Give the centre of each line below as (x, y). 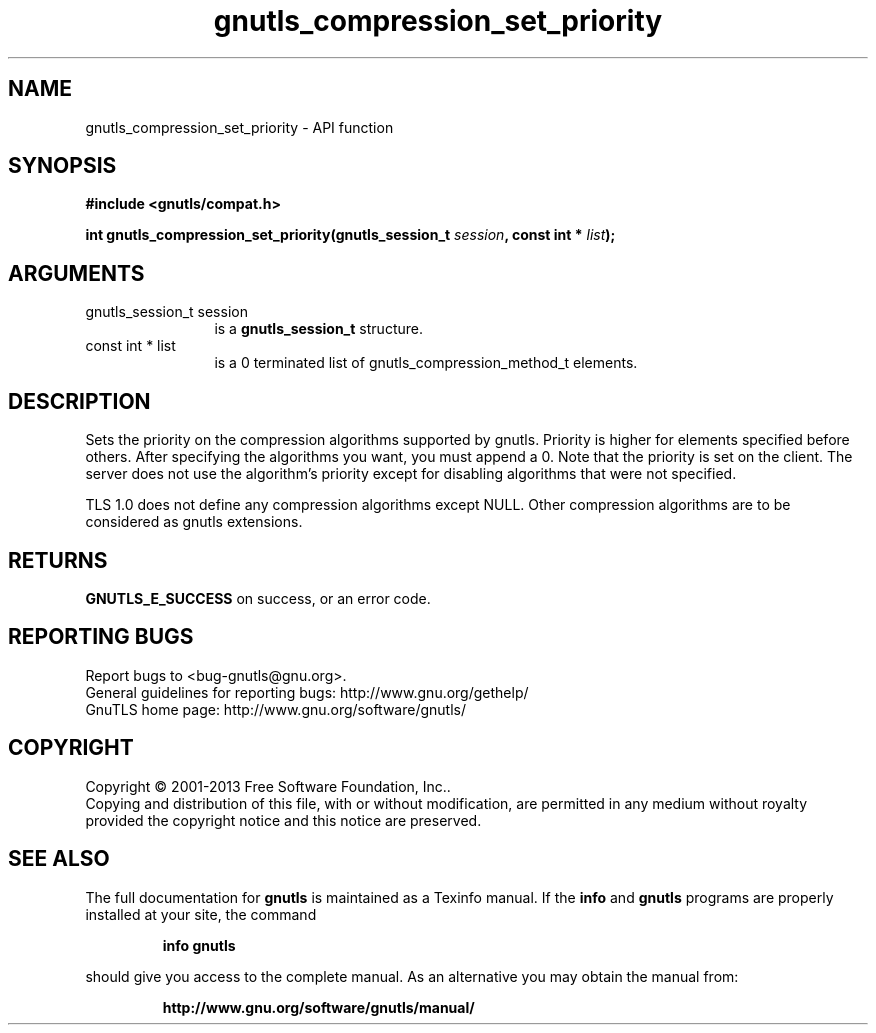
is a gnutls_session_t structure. (318, 329)
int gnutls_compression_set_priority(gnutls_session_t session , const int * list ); (350, 235)
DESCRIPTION (79, 401)
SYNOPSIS (62, 166)
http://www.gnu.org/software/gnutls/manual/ (318, 1007)
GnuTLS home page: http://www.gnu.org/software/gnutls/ (275, 709)
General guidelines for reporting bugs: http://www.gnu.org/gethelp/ (307, 692)
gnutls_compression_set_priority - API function (239, 127)
